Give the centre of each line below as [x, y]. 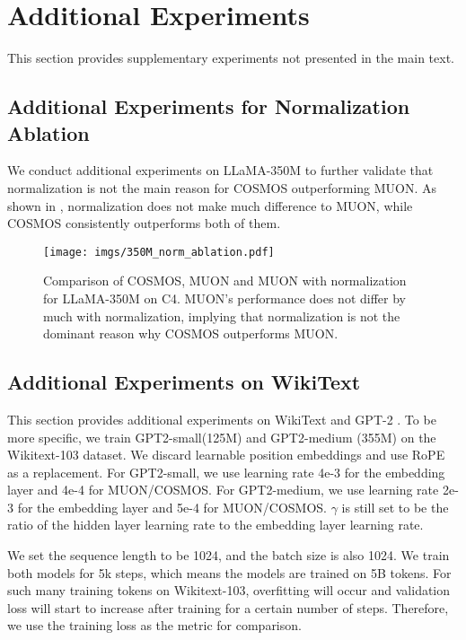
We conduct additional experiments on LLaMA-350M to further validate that [220, 170]
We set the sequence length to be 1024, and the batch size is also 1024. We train [229, 555]
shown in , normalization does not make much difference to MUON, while [210, 205]
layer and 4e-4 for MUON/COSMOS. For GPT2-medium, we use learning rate [223, 490]
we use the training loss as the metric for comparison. [154, 625]
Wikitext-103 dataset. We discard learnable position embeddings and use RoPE [226, 455]
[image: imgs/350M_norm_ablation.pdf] [159, 252]
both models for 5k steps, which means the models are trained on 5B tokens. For [229, 572]
